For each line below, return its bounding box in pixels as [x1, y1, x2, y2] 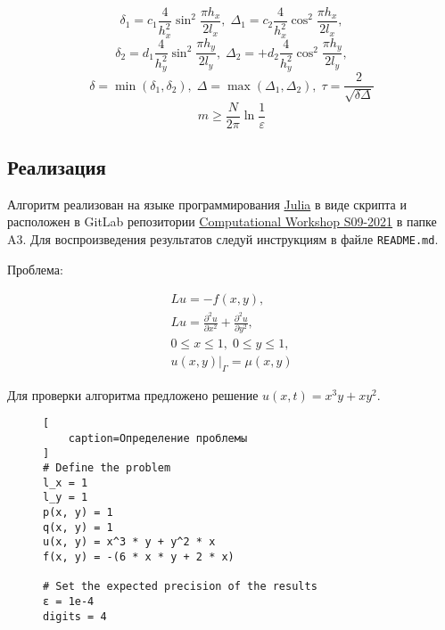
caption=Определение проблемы [68, 431, 248, 445]
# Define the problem [43, 462, 171, 475]
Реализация [7, 153, 106, 181]
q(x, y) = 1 [43, 520, 113, 534]
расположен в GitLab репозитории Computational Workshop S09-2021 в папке [7, 212, 437, 231]
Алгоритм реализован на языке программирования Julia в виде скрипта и [7, 194, 407, 213]
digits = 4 [43, 610, 107, 623]
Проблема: [7, 259, 63, 278]
